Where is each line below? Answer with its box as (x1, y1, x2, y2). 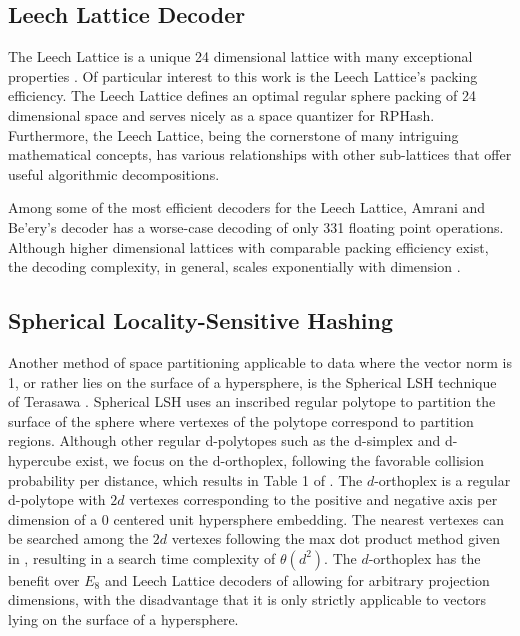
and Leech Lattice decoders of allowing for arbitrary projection (104, 569, 490, 590)
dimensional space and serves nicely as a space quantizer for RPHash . (8, 104, 435, 125)
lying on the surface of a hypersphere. (8, 609, 239, 630)
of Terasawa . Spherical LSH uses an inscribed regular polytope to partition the (8, 391, 496, 412)
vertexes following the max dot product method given (171, 528, 501, 549)
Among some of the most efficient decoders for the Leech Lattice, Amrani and (8, 197, 486, 218)
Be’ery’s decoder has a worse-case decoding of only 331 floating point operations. (8, 216, 504, 237)
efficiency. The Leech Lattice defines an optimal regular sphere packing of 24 (8, 85, 477, 106)
